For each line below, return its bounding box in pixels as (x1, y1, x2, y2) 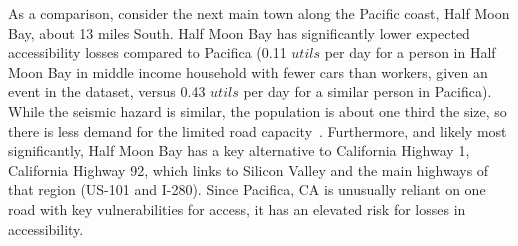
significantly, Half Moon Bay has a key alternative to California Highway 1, (8, 140, 470, 161)
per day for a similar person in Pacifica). (243, 81, 492, 102)
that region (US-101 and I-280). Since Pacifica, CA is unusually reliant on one (8, 179, 486, 200)
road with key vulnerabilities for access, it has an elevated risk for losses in (8, 198, 466, 219)
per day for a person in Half (324, 42, 496, 63)
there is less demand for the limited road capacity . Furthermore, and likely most (8, 120, 507, 141)
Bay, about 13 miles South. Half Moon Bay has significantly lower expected (8, 22, 470, 43)
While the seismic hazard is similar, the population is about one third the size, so (8, 100, 507, 121)
